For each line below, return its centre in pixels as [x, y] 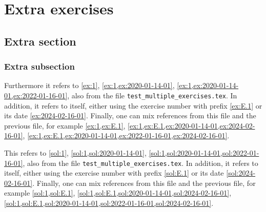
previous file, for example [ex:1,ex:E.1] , [65, 125]
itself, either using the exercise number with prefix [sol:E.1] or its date [114, 173]
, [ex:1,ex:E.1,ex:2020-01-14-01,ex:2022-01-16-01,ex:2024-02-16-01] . [126, 135]
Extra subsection [39, 66]
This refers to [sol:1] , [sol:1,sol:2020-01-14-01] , [75, 153]
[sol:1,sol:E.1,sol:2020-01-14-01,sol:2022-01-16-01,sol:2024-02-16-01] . [109, 203]
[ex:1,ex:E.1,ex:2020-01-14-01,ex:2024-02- [191, 125]
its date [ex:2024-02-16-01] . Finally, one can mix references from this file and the [130, 115]
